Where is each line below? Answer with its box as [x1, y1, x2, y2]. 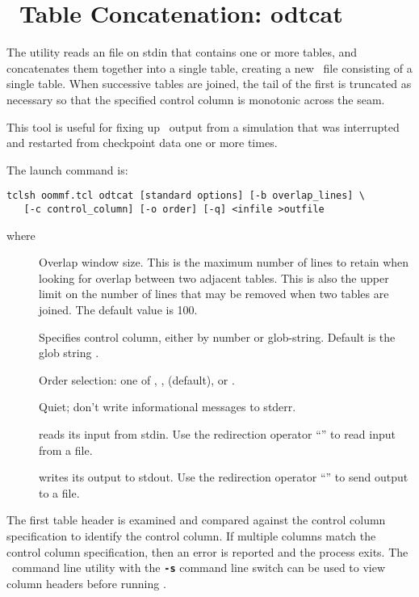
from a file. [39, 441, 93, 458]
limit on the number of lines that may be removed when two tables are [39, 285, 389, 302]
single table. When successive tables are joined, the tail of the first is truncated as [6, 75, 412, 92]
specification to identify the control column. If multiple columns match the [6, 527, 376, 544]
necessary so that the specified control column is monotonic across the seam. [6, 90, 385, 107]
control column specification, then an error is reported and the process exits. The [6, 543, 409, 560]
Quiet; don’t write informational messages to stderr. [39, 398, 296, 415]
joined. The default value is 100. [39, 301, 198, 317]
